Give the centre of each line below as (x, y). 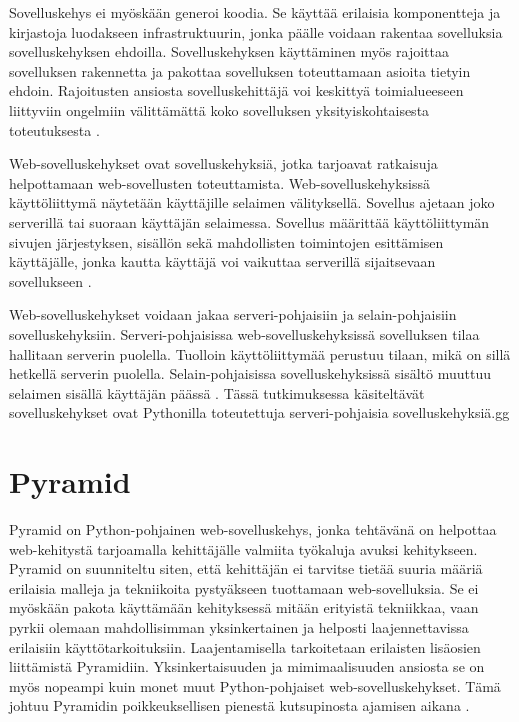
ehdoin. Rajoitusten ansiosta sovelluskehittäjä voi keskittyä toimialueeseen (236, 90)
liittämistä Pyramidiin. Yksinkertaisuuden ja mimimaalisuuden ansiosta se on (247, 666)
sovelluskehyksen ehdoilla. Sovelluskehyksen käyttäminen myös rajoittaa (229, 51)
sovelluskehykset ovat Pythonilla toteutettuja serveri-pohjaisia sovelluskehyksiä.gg (259, 412)
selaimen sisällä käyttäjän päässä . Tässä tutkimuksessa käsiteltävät (217, 392)
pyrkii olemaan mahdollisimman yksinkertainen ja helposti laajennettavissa (239, 626)
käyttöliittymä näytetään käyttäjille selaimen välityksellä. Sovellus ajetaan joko (252, 202)
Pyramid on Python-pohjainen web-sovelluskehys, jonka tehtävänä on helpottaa (253, 529)
